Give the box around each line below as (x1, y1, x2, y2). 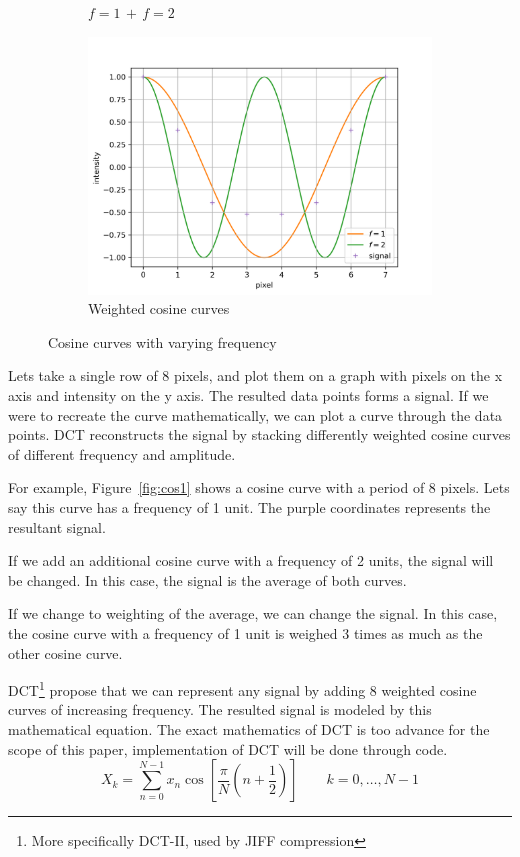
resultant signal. (8, 516, 106, 537)
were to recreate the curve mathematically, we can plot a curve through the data (8, 404, 503, 425)
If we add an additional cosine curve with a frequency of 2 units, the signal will (8, 550, 494, 571)
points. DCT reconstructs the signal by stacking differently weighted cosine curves (8, 424, 511, 445)
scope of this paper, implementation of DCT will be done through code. (8, 738, 448, 759)
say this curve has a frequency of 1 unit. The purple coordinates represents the (8, 496, 491, 517)
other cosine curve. (8, 642, 123, 663)
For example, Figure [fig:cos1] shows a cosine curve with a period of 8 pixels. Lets (8, 477, 510, 498)
